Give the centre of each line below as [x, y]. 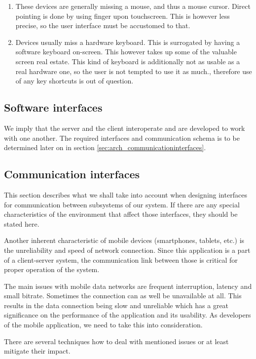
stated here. [22, 223]
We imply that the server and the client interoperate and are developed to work [125, 128]
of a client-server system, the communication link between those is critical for [121, 259]
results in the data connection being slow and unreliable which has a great [116, 305]
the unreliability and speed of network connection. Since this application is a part [127, 250]
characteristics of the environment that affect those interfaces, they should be [121, 214]
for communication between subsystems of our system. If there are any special [122, 204]
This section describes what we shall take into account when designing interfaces [126, 194]
